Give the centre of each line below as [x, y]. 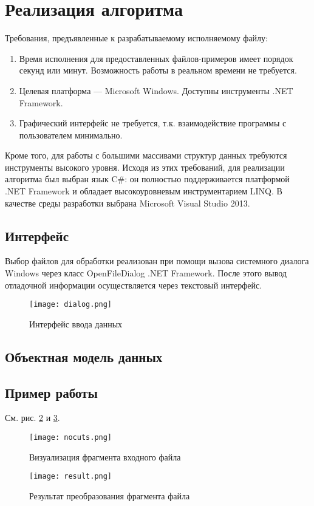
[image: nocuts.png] [71, 438]
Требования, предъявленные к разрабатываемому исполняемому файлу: [136, 38]
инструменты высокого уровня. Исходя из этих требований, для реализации [145, 167]
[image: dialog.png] [71, 305]
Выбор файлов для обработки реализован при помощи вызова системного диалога [157, 261]
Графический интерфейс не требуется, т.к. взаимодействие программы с [153, 123]
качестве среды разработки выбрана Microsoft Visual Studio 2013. [128, 203]
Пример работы [51, 392]
